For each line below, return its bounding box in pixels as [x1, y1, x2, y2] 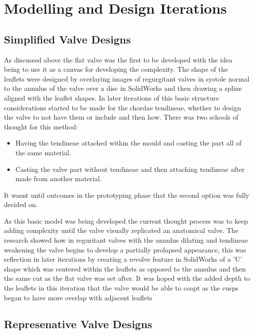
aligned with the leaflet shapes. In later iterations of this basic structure [4, 92, 219, 103]
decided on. [4, 199, 38, 209]
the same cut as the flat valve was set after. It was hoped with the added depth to [4, 273, 250, 283]
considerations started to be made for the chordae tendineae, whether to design [4, 102, 241, 112]
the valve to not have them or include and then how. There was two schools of [4, 112, 238, 122]
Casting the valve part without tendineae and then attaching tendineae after [15, 164, 245, 174]
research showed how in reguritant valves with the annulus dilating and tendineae [4, 235, 248, 245]
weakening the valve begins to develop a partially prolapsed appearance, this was [4, 244, 246, 254]
